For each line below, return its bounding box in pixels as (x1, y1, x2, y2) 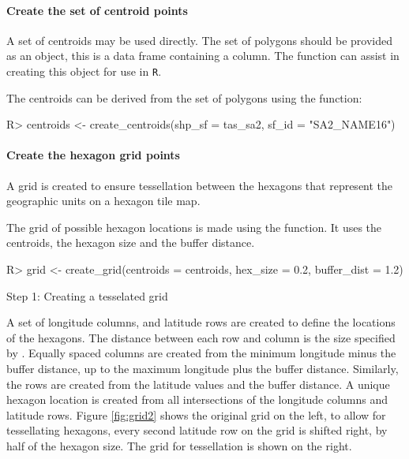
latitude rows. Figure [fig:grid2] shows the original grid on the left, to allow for (6, 406, 386, 423)
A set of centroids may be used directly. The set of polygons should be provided (6, 32, 393, 48)
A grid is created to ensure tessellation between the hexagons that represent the (6, 177, 393, 193)
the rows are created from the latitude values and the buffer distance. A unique (6, 375, 390, 392)
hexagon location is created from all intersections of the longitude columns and (6, 391, 388, 408)
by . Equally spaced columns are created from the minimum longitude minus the (6, 345, 396, 361)
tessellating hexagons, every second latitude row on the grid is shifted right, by (6, 422, 388, 438)
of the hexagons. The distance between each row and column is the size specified (6, 329, 396, 345)
